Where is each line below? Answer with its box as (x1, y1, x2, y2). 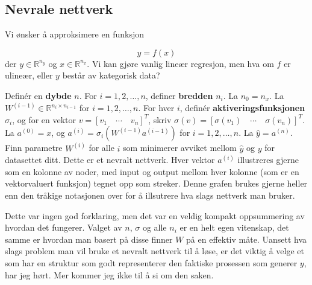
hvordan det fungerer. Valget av (5, 221, 122, 234)
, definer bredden (145, 89, 213, 101)
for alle (89, 141, 114, 154)
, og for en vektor (12, 113, 76, 126)
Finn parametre (5, 141, 63, 154)
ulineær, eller (5, 69, 53, 82)
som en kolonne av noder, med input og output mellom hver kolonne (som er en (5, 165, 299, 178)
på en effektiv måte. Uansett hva (186, 232, 307, 245)
